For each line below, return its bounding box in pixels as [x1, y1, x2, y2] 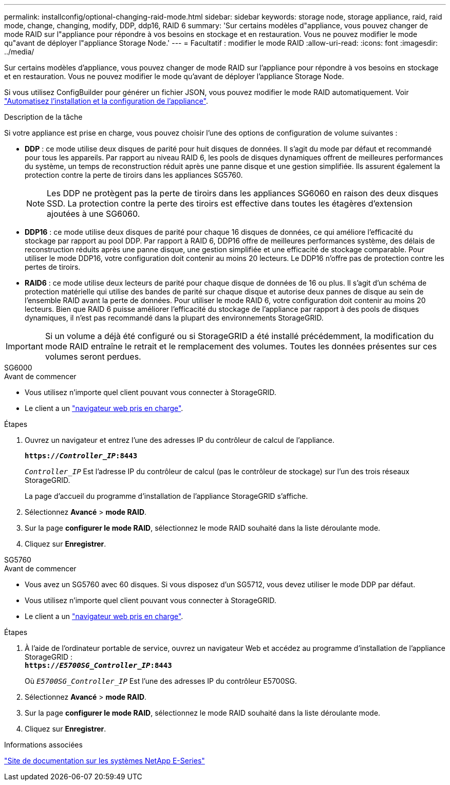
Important [6, 341, 43, 351]
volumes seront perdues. [45, 351, 141, 362]
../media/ [4, 47, 34, 56]
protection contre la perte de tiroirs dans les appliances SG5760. [25, 171, 243, 179]
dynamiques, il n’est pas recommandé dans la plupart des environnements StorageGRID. [25, 313, 324, 322]
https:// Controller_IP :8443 [25, 452, 138, 460]
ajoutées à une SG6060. [47, 209, 140, 219]
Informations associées [4, 740, 83, 749]
